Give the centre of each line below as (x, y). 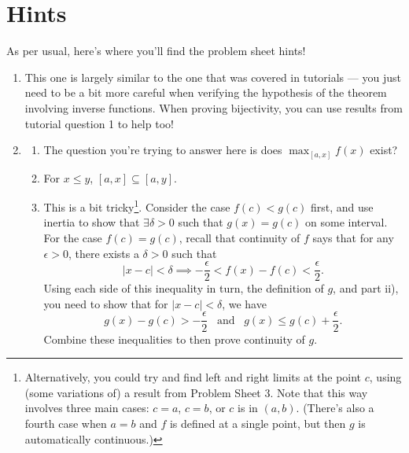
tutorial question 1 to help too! (99, 123)
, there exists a (103, 253)
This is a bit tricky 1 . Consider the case (137, 206)
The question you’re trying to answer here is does (163, 150)
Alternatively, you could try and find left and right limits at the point (193, 377)
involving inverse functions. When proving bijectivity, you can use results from (214, 107)
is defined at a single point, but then (258, 423)
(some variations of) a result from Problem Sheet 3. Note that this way (196, 392)
